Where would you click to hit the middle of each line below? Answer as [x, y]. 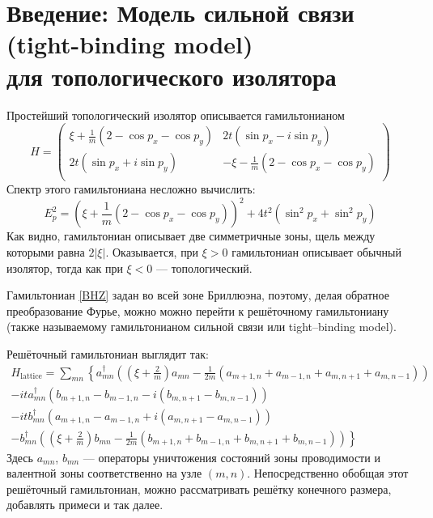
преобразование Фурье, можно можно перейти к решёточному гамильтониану [198, 310]
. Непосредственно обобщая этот [328, 473]
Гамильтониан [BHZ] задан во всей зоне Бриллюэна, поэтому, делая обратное [198, 295]
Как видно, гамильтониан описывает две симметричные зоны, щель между [191, 236]
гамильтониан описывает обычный [316, 251]
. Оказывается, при [152, 251]
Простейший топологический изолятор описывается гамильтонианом [176, 115]
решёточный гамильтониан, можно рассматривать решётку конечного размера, [199, 488]
